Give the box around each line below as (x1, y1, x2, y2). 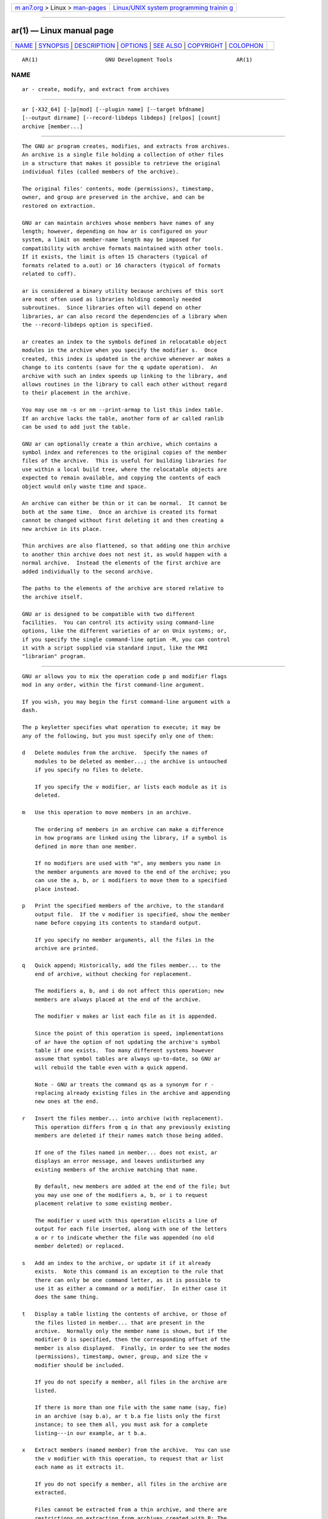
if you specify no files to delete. (34, 766, 144, 773)
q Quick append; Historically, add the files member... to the (22, 962, 221, 969)
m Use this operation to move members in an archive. (22, 809, 192, 816)
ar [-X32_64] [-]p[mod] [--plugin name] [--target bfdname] (22, 106, 205, 112)
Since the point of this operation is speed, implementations (34, 1030, 224, 1037)
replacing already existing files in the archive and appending (34, 1089, 230, 1096)
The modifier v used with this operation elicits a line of (34, 1217, 218, 1224)
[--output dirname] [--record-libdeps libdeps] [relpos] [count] (22, 114, 221, 122)
